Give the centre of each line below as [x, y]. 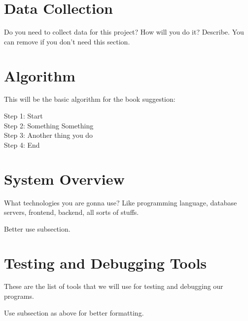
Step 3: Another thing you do [49, 135]
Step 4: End [22, 144]
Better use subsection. [37, 228]
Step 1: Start [23, 116]
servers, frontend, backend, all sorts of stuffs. [71, 212]
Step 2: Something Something [49, 125]
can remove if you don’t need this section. [67, 41]
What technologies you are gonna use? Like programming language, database [121, 202]
